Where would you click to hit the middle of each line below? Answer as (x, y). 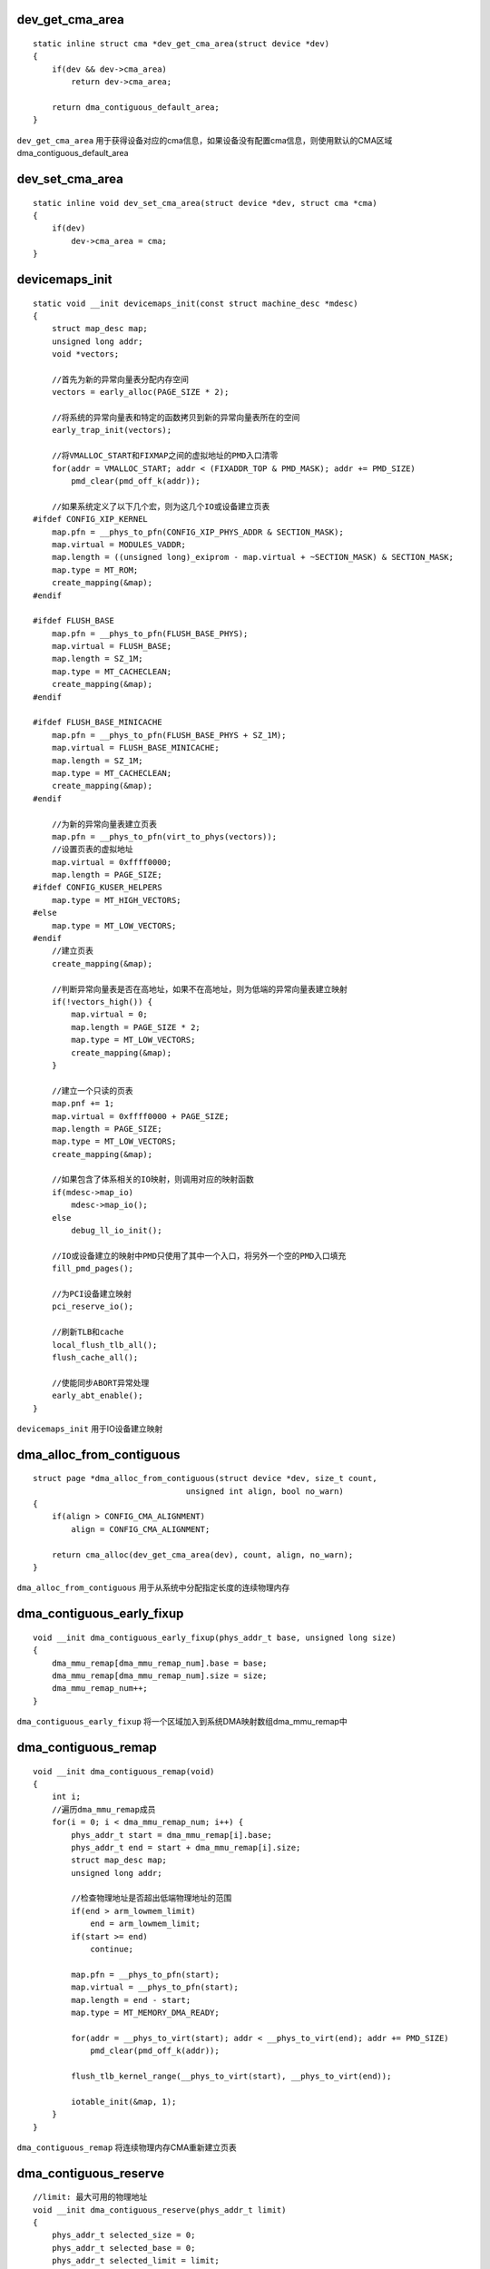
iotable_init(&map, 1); (124, 2102)
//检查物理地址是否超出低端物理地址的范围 (152, 1898)
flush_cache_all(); (95, 1357)
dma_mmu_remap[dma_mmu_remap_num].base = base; (159, 1663)
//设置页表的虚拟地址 (92, 850)
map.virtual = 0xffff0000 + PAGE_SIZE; (140, 1116)
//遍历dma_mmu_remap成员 (103, 1809)
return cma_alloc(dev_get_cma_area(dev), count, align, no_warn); (202, 1555)
